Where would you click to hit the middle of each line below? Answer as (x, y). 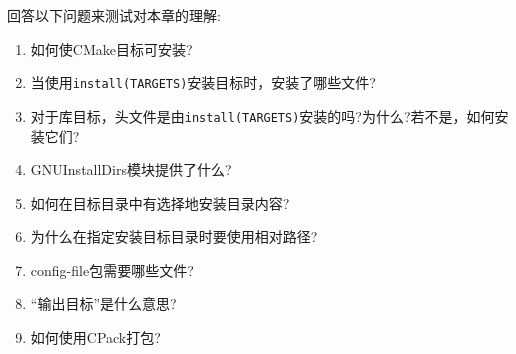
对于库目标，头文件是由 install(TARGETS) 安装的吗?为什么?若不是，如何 (262, 115)
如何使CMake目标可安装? (111, 48)
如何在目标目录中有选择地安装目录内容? (160, 202)
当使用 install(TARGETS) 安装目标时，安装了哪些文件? (203, 82)
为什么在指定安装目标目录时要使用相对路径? (174, 236)
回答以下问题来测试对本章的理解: (114, 15)
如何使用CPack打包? (95, 337)
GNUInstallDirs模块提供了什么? (131, 169)
